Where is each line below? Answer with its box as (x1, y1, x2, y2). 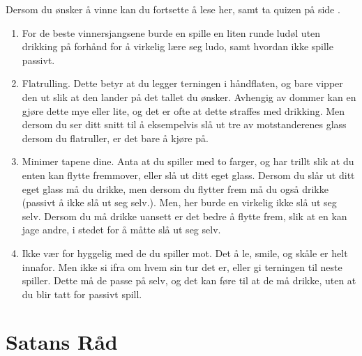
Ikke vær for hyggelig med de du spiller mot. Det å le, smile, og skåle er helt (22, 245, 348, 260)
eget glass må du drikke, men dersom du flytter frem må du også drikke (22, 181, 329, 196)
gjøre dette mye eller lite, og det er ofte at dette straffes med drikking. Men (22, 103, 345, 118)
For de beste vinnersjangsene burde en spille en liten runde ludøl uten (22, 25, 321, 40)
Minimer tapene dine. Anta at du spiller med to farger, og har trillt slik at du (22, 154, 354, 169)
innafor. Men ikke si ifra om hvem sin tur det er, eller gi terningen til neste (22, 259, 342, 274)
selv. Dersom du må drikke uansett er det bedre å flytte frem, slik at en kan (22, 208, 347, 223)
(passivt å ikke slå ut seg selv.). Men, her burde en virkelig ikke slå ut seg (22, 195, 337, 210)
